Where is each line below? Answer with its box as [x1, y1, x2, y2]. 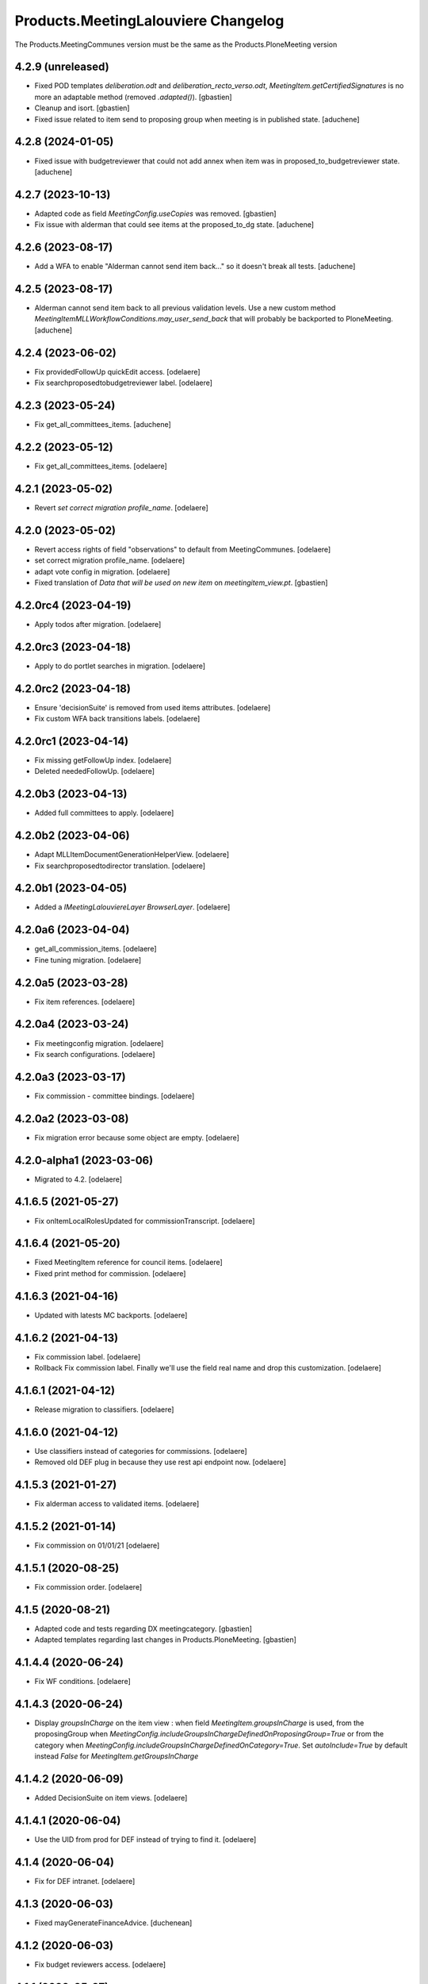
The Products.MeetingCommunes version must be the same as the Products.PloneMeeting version [14, 40, 338, 49]
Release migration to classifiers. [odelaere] [34, 1405, 174, 1414]
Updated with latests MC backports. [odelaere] [34, 1310, 188, 1320]
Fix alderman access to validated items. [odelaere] [34, 1499, 200, 1509]
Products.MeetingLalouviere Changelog [14, 12, 285, 29]
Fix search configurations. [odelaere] [34, 1049, 155, 1059]
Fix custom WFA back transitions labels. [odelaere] [34, 714, 201, 724]
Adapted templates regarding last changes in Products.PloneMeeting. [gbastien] [34, 1635, 297, 1644]
